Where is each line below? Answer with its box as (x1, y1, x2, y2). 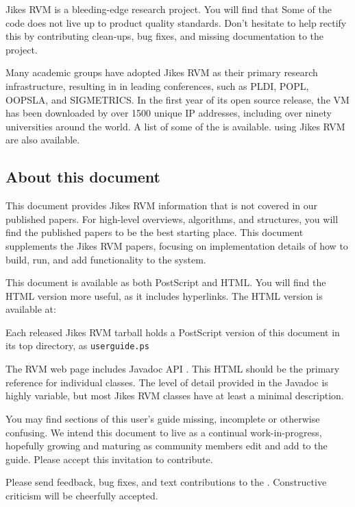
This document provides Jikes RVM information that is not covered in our (5, 198, 318, 213)
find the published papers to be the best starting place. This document (5, 225, 304, 239)
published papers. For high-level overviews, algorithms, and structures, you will (5, 211, 339, 226)
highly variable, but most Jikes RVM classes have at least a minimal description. (5, 388, 344, 403)
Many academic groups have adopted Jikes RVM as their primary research (5, 65, 318, 80)
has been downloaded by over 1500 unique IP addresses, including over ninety (5, 106, 332, 120)
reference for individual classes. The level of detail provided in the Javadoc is (5, 375, 328, 389)
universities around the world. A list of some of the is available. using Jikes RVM (5, 119, 345, 133)
